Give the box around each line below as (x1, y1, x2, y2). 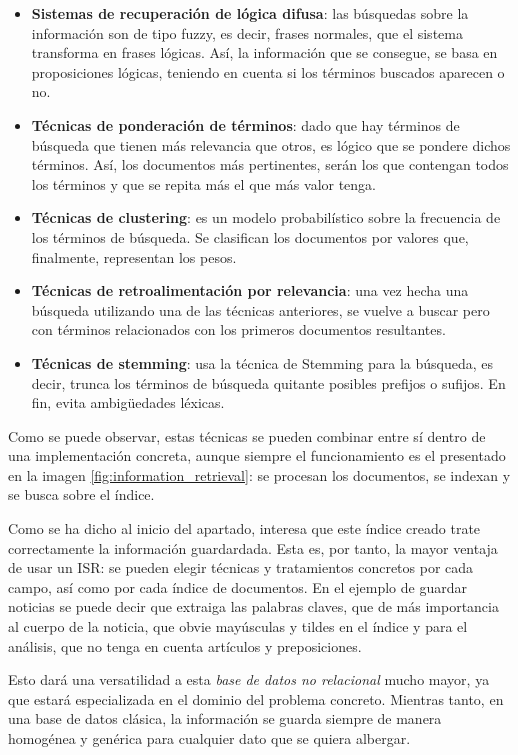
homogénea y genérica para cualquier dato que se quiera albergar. (8, 728, 411, 748)
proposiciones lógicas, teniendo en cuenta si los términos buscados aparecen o (31, 61, 505, 82)
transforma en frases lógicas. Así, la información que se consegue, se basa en (31, 42, 498, 63)
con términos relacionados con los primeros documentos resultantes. (31, 319, 446, 340)
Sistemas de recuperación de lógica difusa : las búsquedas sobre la (31, 3, 469, 23)
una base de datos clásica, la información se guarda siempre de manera (8, 708, 442, 729)
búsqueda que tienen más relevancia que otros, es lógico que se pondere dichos (31, 134, 511, 155)
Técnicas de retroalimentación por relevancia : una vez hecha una (31, 280, 469, 301)
